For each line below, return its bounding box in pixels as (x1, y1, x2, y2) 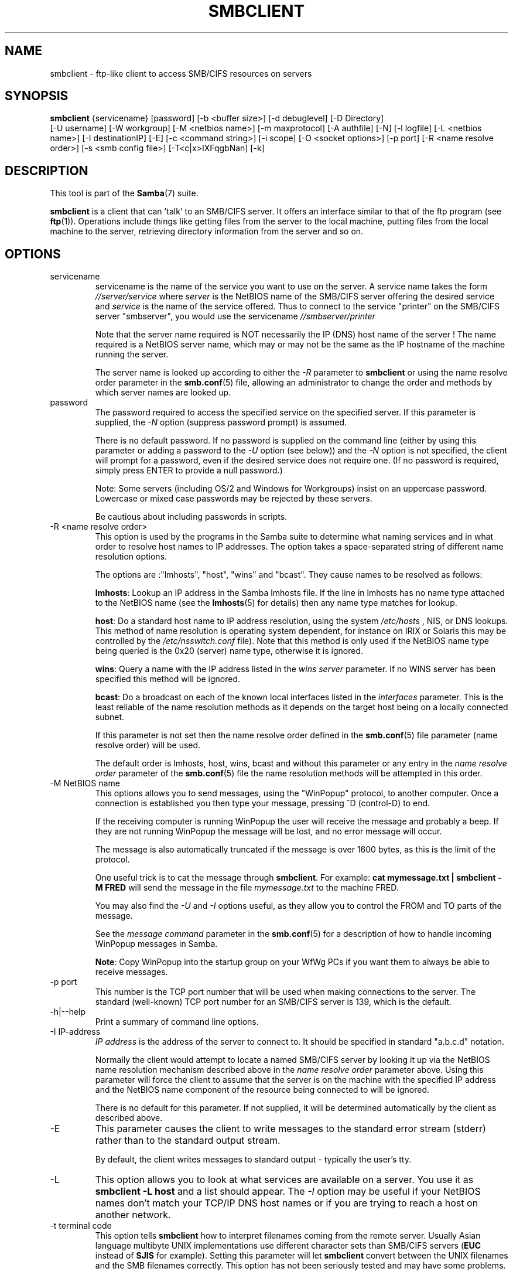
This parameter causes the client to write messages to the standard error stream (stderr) (95, 1123, 486, 1135)
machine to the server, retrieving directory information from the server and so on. (50, 226, 364, 237)
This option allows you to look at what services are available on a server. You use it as (95, 1174, 474, 1186)
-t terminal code (50, 1221, 112, 1231)
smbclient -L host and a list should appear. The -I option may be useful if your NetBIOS (95, 1185, 481, 1198)
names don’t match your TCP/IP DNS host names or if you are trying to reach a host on (95, 1197, 478, 1209)
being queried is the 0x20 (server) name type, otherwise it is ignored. (95, 646, 364, 656)
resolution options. (95, 551, 167, 562)
